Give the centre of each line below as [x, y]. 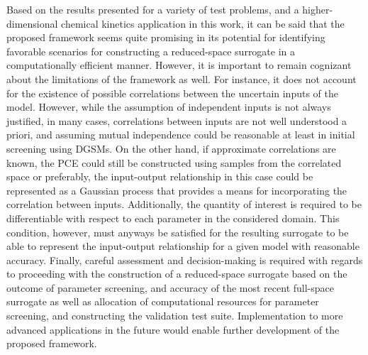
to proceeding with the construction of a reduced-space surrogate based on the [177, 274]
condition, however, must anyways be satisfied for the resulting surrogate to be [178, 232]
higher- [318, 9]
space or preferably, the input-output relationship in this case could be [160, 176]
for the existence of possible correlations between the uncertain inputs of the [172, 93]
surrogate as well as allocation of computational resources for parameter [163, 301]
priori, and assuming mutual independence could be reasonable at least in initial [181, 135]
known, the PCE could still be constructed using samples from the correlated [174, 162]
